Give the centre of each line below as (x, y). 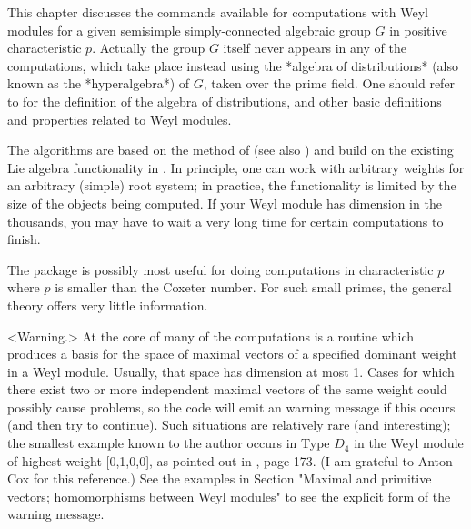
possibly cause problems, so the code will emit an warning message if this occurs (231, 407)
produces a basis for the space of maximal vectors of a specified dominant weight (232, 354)
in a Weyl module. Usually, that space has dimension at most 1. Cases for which (231, 371)
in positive (418, 30)
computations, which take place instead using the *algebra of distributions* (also (233, 65)
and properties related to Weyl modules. (120, 119)
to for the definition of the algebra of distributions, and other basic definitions (225, 101)
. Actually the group (149, 48)
